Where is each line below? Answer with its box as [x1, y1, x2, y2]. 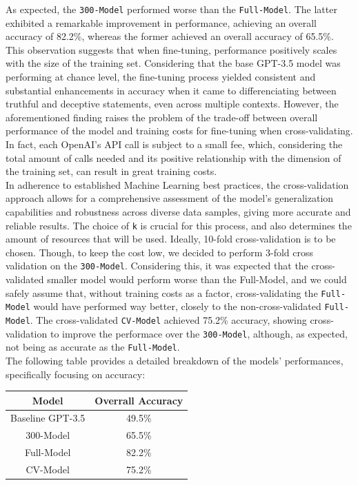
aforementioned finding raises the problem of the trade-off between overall [6, 110, 318, 124]
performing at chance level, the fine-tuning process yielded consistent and [6, 70, 316, 84]
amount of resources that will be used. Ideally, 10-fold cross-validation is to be [6, 231, 336, 246]
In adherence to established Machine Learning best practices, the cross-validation [6, 177, 349, 192]
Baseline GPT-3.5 [10, 411, 86, 425]
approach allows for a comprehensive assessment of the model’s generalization [6, 191, 334, 205]
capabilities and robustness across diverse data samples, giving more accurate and [6, 204, 351, 218]
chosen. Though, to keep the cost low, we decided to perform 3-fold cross [6, 245, 314, 259]
